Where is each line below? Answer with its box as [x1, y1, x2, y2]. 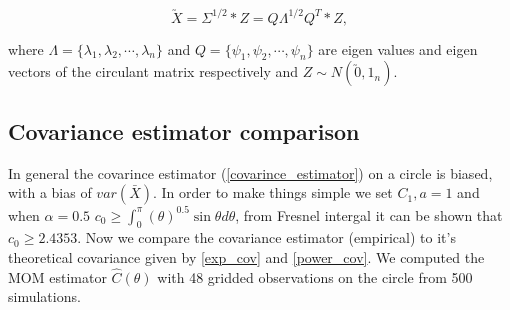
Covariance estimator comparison [8, 115, 360, 146]
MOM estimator [8, 266, 107, 287]
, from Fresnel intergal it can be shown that [235, 204, 503, 225]
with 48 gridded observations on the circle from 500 [157, 266, 473, 287]
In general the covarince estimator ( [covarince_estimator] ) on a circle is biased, [8, 162, 493, 183]
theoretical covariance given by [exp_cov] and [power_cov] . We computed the [8, 246, 485, 267]
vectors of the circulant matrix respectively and [8, 61, 299, 82]
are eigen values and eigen [318, 38, 478, 59]
